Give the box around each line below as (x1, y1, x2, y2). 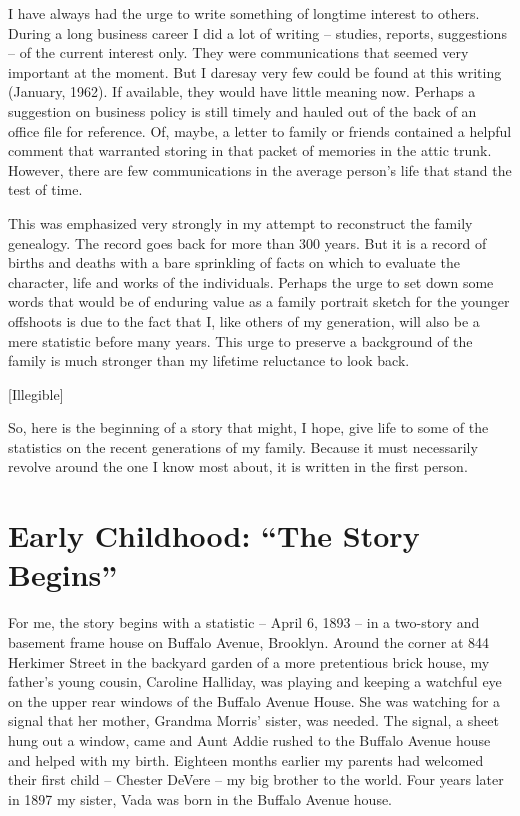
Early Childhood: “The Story (8, 515, 420, 556)
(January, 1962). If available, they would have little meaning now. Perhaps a (8, 81, 476, 102)
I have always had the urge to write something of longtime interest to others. (8, 3, 480, 23)
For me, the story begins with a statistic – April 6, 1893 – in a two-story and (8, 612, 480, 633)
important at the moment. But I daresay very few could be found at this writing (8, 61, 502, 82)
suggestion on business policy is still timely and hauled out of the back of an (8, 100, 477, 121)
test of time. (8, 179, 83, 200)
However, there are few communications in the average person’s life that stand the (8, 159, 512, 180)
